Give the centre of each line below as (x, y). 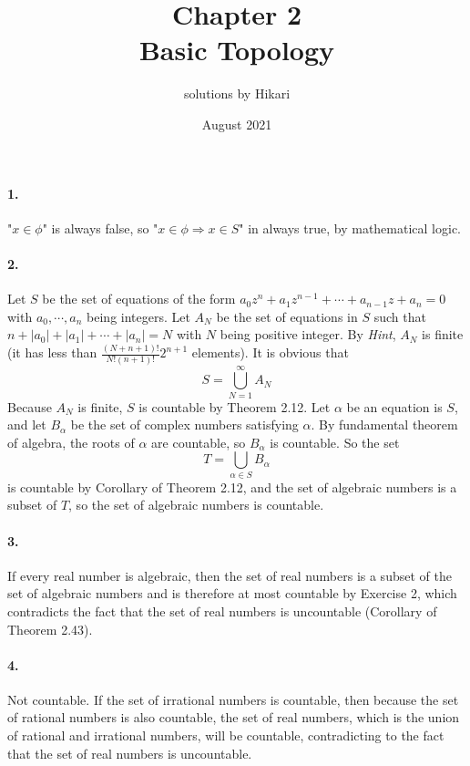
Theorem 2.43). (50, 629)
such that (400, 316)
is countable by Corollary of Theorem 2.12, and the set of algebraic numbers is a (232, 487)
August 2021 (237, 124)
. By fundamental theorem (384, 424)
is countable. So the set (335, 442)
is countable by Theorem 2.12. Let (235, 406)
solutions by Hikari (237, 93)
